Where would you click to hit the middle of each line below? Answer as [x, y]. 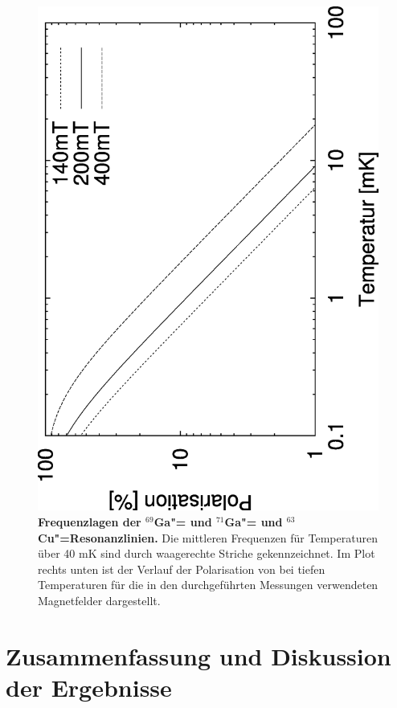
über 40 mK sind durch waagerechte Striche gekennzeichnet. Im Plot [207, 553]
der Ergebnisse [89, 687]
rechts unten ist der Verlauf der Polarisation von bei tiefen [182, 569]
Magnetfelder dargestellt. [99, 600]
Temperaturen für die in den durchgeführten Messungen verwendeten [208, 585]
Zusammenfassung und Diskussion [198, 655]
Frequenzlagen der [90, 522]
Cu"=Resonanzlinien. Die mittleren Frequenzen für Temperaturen [208, 537]
